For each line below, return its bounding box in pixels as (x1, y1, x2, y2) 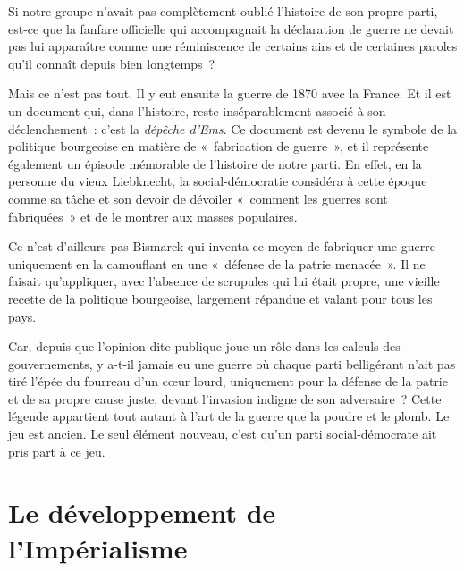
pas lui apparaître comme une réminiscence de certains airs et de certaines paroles (8, 37, 458, 55)
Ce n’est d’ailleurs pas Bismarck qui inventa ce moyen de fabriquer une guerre (8, 237, 435, 256)
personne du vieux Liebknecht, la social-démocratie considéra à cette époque (8, 172, 427, 190)
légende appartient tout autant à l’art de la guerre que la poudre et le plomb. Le (8, 407, 450, 425)
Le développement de (8, 494, 276, 531)
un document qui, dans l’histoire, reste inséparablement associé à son (8, 101, 386, 120)
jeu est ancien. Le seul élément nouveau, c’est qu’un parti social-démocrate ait (8, 424, 437, 443)
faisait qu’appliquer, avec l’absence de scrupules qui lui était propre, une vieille (8, 272, 440, 290)
